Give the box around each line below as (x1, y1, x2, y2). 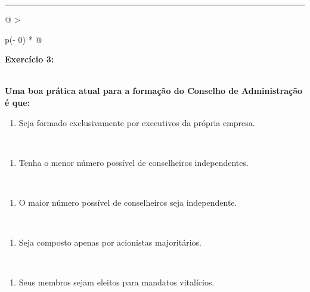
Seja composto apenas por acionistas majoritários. (18, 236, 201, 249)
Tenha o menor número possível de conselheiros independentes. (18, 156, 249, 168)
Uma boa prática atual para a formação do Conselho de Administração (5, 84, 303, 97)
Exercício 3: (5, 53, 54, 65)
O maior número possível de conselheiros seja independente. (18, 196, 237, 208)
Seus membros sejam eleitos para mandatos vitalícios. (18, 276, 215, 288)
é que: (5, 96, 30, 108)
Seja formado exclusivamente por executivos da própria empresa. (18, 116, 255, 128)
